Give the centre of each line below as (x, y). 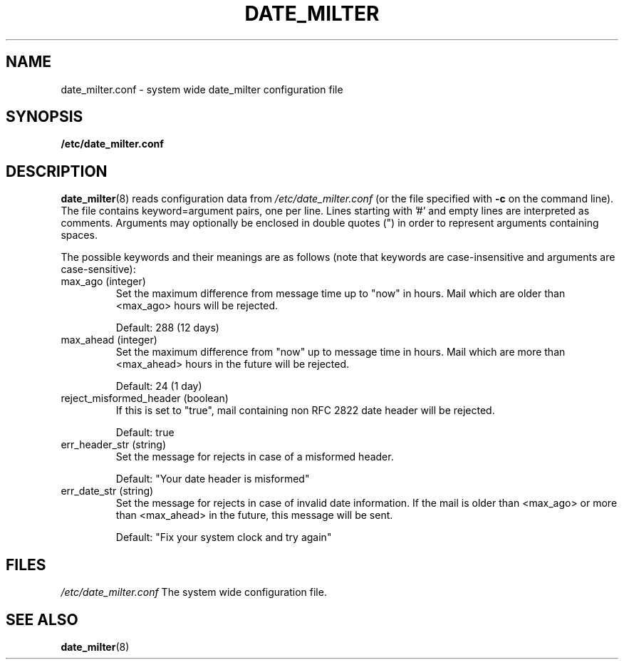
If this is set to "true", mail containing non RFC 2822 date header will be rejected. (305, 411)
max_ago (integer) (103, 282)
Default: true (145, 433)
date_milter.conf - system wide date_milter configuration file (202, 89)
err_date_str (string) (107, 491)
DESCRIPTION (57, 171)
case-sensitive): (98, 269)
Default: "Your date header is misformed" (213, 479)
